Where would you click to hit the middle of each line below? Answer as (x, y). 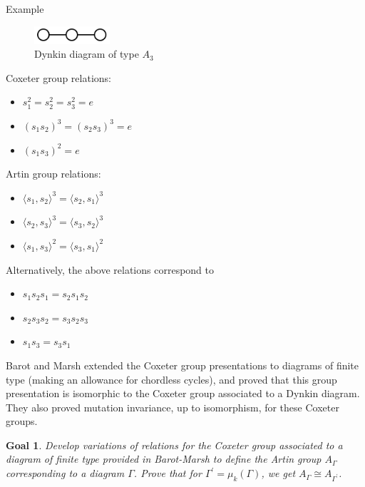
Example (25, 9)
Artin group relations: (53, 174)
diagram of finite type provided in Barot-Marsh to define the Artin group (164, 459)
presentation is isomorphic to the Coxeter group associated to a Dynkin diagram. (183, 393)
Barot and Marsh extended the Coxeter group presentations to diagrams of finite (182, 365)
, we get (278, 473)
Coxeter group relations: (58, 77)
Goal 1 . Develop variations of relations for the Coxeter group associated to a (174, 445)
